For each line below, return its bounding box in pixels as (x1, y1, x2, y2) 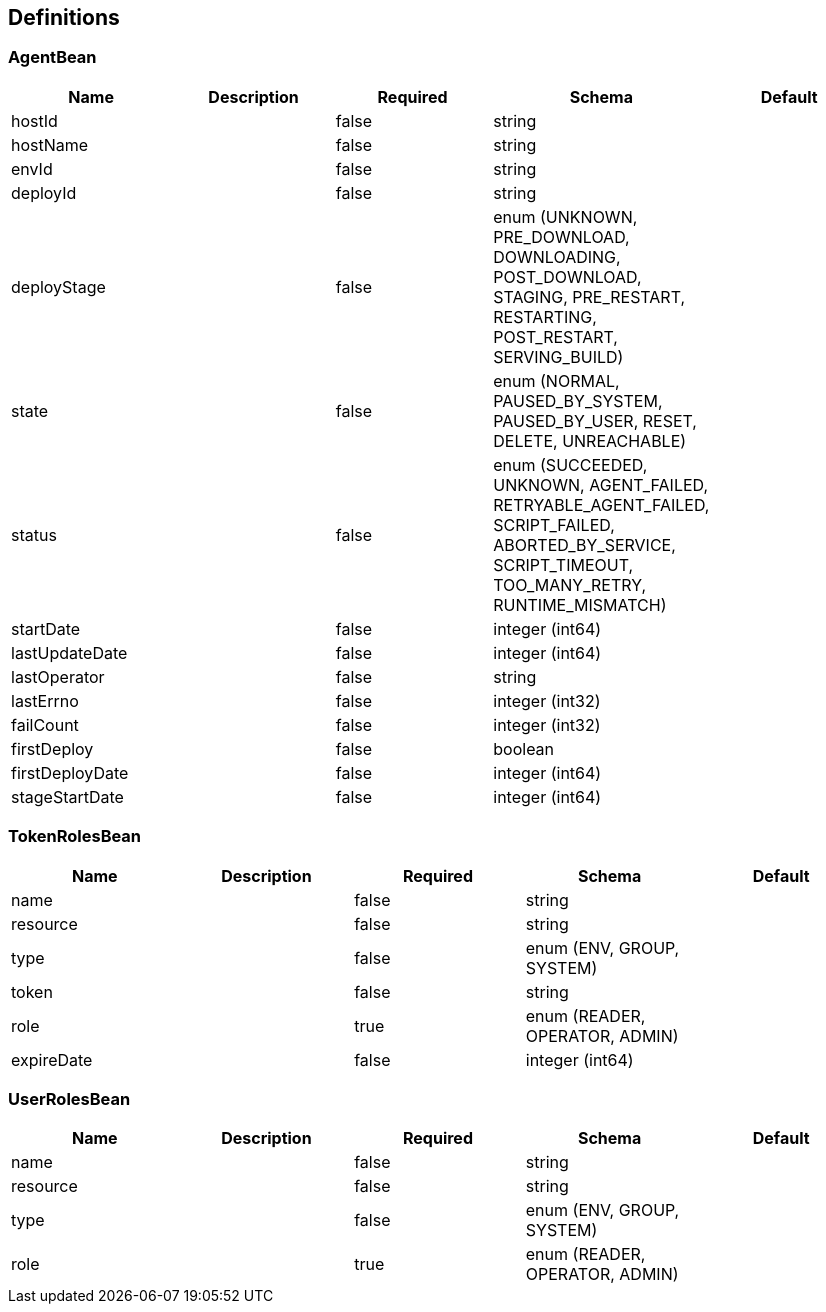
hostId (11, 110, 58, 131)
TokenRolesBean (8, 826, 142, 847)
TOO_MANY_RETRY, (493, 574, 647, 595)
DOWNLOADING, (493, 246, 621, 267)
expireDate (11, 1049, 93, 1070)
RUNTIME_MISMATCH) (493, 594, 667, 615)
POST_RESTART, (493, 326, 618, 347)
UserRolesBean (8, 1088, 131, 1109)
